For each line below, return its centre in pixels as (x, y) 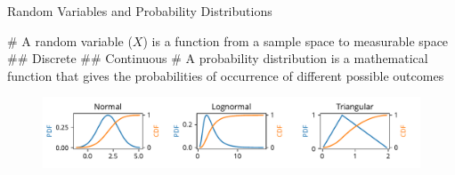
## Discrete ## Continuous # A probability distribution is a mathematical (218, 58)
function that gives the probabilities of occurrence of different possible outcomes (226, 75)
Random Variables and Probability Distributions (140, 11)
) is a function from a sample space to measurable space (296, 40)
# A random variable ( (70, 40)
